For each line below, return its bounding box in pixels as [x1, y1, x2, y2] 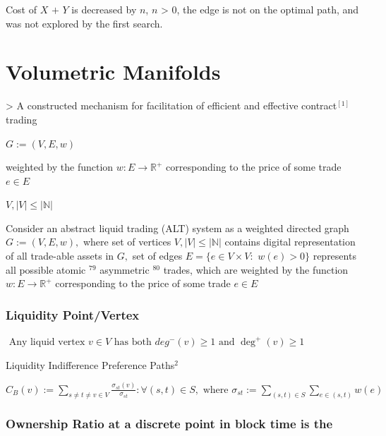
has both [114, 337, 152, 348]
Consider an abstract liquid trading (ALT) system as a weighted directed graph [6, 220, 349, 235]
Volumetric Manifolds [6, 57, 221, 86]
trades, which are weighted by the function [163, 262, 349, 277]
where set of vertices [83, 234, 171, 249]
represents [313, 248, 356, 263]
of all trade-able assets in [6, 248, 114, 263]
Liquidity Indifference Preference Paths [6, 357, 175, 372]
